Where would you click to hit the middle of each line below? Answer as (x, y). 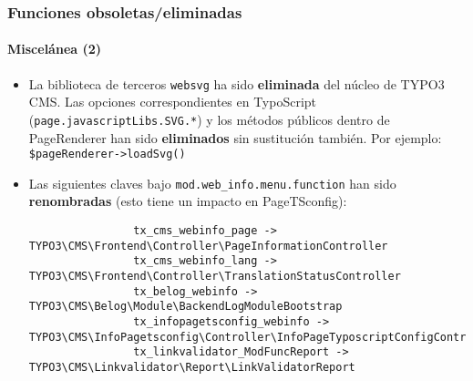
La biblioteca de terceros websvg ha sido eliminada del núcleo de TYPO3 (236, 83)
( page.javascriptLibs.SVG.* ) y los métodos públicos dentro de (209, 119)
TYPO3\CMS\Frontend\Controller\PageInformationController (208, 246)
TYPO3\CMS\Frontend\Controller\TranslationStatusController (215, 277)
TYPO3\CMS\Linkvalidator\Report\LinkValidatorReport (192, 367)
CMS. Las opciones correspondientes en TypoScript (173, 102)
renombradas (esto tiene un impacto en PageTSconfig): (188, 201)
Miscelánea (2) (55, 49)
